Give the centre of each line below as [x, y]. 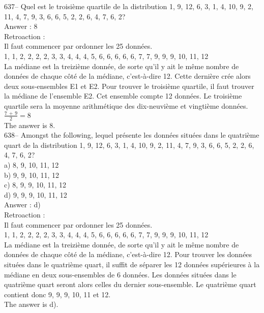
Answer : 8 [21, 26]
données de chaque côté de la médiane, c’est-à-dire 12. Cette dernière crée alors [127, 76]
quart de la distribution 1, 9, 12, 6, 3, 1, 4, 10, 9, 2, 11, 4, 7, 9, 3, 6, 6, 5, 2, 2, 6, [129, 145]
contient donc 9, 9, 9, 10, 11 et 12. [57, 294]
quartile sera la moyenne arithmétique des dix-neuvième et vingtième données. [126, 105]
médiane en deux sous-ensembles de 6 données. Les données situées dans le [120, 274]
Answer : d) [22, 205]
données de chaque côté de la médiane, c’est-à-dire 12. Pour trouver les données [128, 254]
